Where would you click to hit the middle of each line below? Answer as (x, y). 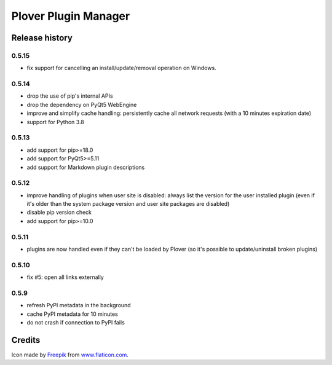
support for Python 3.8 (55, 122)
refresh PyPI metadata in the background (79, 305)
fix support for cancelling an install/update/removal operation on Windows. (121, 68)
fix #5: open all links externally (65, 277)
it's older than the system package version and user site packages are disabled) (128, 204)
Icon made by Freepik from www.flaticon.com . (70, 355)
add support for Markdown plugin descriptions (86, 167)
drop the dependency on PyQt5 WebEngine (82, 104)
